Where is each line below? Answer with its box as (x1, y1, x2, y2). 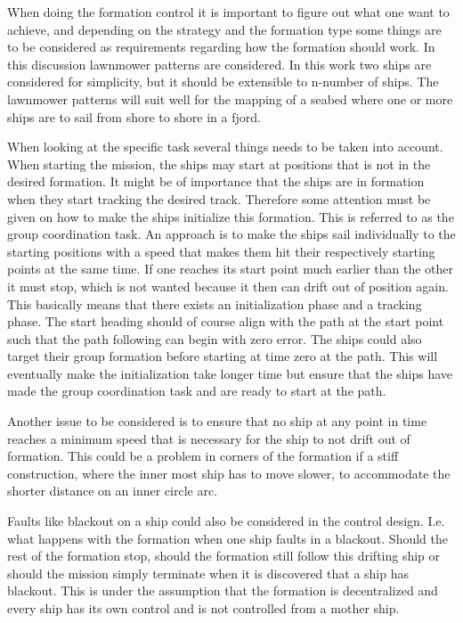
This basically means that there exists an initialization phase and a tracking (7, 294, 422, 313)
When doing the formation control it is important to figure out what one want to (7, 3, 450, 20)
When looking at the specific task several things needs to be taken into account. (7, 137, 443, 156)
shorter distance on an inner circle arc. (7, 481, 218, 500)
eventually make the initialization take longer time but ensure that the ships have (7, 364, 453, 382)
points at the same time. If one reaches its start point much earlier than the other (7, 259, 454, 278)
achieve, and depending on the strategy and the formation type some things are (7, 20, 442, 38)
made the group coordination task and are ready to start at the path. (7, 381, 386, 400)
